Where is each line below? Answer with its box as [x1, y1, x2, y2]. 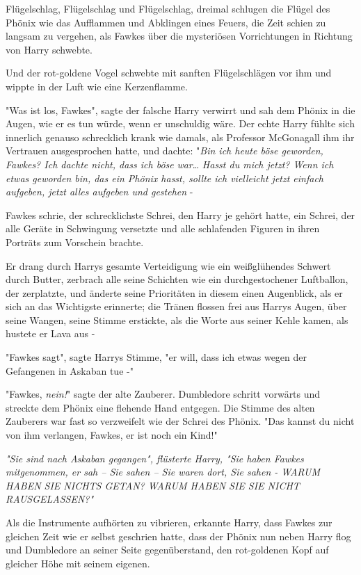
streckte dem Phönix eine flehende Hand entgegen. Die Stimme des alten [6, 400, 315, 414]
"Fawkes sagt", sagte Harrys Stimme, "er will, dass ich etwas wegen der [6, 350, 307, 364]
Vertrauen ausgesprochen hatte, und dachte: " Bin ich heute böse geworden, [6, 143, 323, 158]
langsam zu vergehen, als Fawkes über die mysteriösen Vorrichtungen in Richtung [6, 29, 353, 43]
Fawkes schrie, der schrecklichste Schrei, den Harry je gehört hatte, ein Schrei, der [6, 207, 355, 222]
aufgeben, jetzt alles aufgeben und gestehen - [6, 184, 193, 199]
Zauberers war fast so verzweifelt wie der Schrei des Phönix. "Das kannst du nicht [6, 414, 355, 428]
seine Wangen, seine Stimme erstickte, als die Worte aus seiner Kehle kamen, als [6, 312, 348, 327]
